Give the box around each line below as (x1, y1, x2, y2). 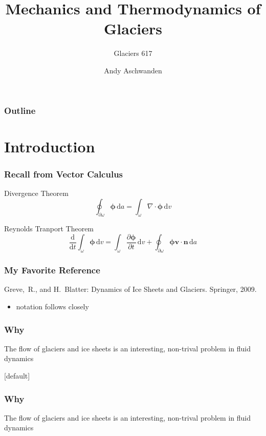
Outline (4, 104, 36, 116)
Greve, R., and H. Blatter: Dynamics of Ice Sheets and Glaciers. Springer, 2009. (4, 284, 257, 294)
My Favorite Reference (4, 264, 100, 276)
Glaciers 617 (114, 48, 152, 58)
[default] (4, 370, 30, 381)
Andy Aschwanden (104, 65, 162, 75)
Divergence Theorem (4, 188, 69, 199)
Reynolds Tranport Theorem (4, 223, 94, 234)
